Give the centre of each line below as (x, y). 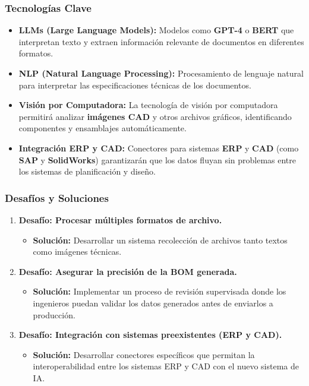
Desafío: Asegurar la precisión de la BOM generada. (128, 271)
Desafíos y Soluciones (57, 197)
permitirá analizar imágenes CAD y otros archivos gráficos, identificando (155, 116)
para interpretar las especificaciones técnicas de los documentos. (135, 85)
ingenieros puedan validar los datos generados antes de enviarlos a (153, 303)
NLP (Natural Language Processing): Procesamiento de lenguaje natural (161, 73)
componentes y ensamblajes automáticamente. (103, 128)
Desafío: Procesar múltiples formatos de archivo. (120, 219)
